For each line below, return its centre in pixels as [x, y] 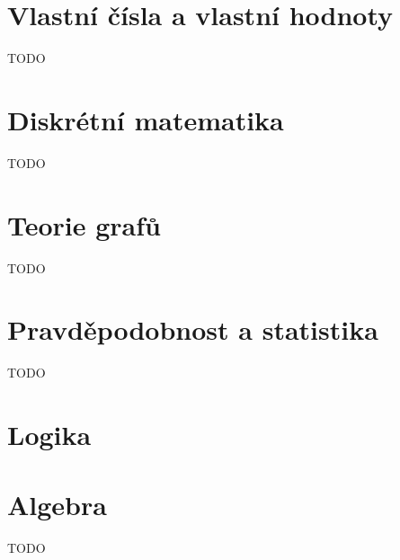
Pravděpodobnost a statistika [193, 329]
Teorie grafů [84, 224]
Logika [49, 435]
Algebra [57, 505]
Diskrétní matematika [146, 119]
